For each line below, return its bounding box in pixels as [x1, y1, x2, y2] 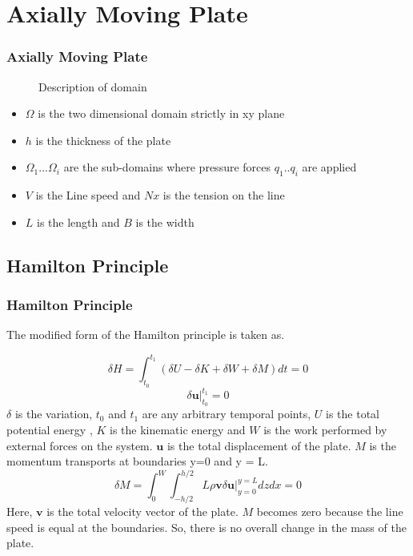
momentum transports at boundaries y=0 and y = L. [6, 453, 268, 469]
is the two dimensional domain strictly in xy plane [38, 105, 285, 122]
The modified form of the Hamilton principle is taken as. [6, 326, 285, 343]
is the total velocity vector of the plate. [46, 503, 239, 520]
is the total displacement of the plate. [166, 437, 351, 453]
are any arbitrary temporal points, [142, 405, 311, 422]
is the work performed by [263, 421, 387, 437]
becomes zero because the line [256, 503, 403, 520]
